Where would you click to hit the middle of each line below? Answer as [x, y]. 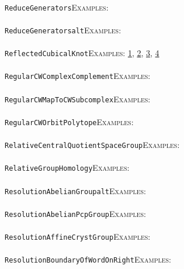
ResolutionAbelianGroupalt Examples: [76, 190]
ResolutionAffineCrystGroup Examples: [78, 237]
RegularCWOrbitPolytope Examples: [69, 121]
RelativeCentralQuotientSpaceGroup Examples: [92, 145]
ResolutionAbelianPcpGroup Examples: [76, 213]
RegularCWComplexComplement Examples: [78, 76]
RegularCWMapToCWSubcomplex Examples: [78, 99]
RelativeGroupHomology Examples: [67, 168]
